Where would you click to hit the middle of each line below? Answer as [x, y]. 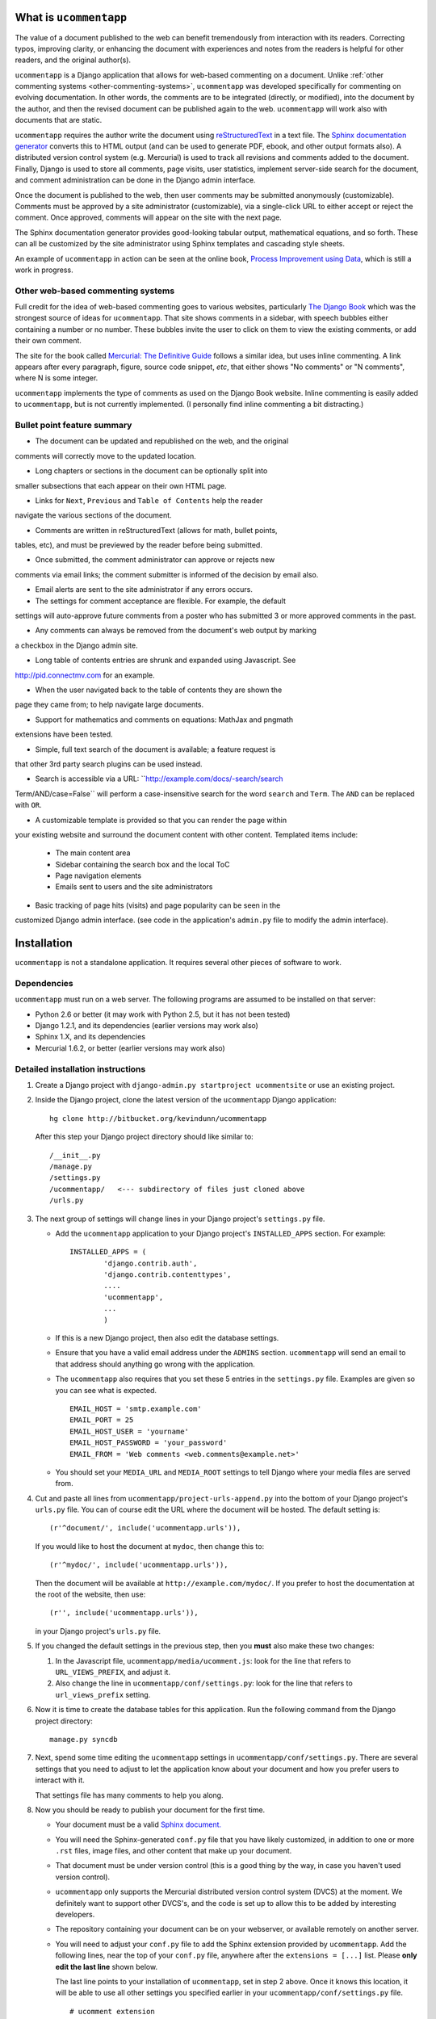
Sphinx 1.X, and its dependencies [90, 1037]
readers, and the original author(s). [73, 60]
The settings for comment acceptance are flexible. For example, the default [160, 601]
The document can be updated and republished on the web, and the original [162, 441]
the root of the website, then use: [90, 1594]
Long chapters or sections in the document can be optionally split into [151, 471]
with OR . [28, 805]
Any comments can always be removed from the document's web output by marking [176, 631]
